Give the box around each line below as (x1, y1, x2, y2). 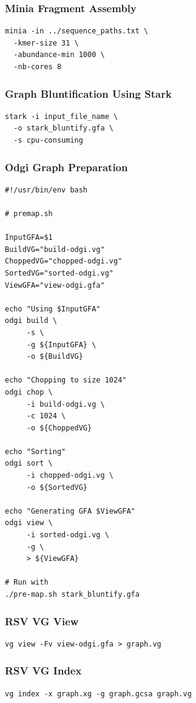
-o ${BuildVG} (26, 352, 83, 361)
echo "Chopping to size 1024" (5, 376, 127, 385)
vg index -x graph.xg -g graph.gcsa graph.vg (5, 689, 192, 698)
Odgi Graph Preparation (5, 159, 128, 174)
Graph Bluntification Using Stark (5, 86, 172, 101)
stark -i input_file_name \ (5, 112, 118, 121)
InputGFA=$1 (5, 233, 53, 242)
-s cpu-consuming (13, 136, 83, 144)
